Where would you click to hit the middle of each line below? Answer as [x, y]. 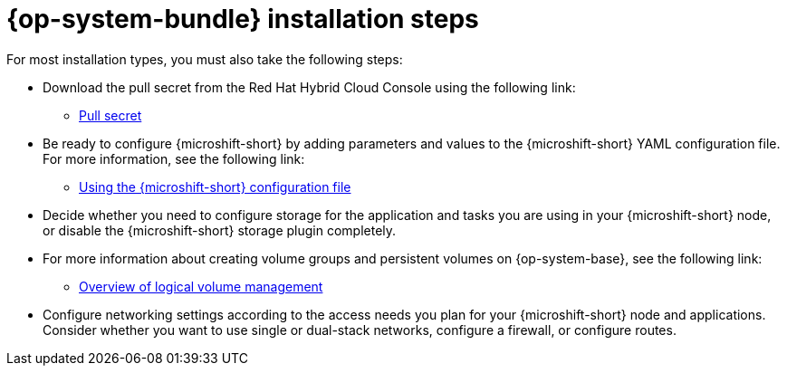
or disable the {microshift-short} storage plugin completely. [220, 230]
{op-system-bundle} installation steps [243, 19]
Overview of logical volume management [201, 286]
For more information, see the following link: [174, 158]
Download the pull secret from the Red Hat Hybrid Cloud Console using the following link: [309, 87]
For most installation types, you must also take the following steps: [205, 59]
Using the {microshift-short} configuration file [215, 186]
